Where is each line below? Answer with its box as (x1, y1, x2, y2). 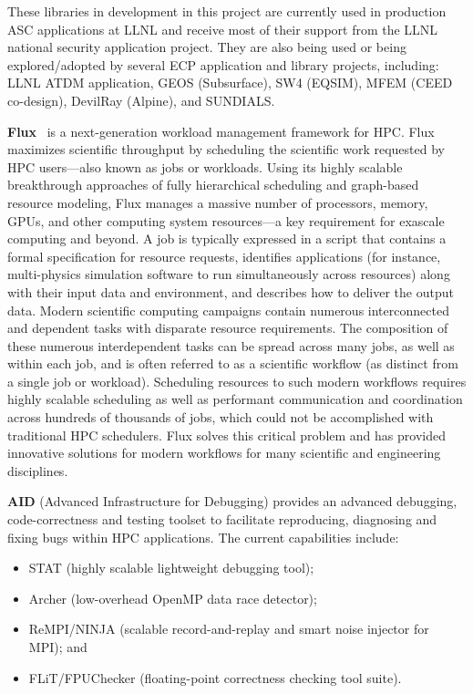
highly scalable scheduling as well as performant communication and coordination (7, 389, 463, 409)
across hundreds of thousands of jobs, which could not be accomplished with (7, 408, 434, 427)
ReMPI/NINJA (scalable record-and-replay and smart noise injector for (28, 619, 429, 638)
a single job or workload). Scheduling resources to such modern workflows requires (7, 371, 467, 390)
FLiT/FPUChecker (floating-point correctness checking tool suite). (28, 668, 402, 687)
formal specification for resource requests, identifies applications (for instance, (7, 246, 441, 265)
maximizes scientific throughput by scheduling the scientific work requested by (7, 140, 445, 159)
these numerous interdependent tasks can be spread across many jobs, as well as (7, 336, 455, 355)
